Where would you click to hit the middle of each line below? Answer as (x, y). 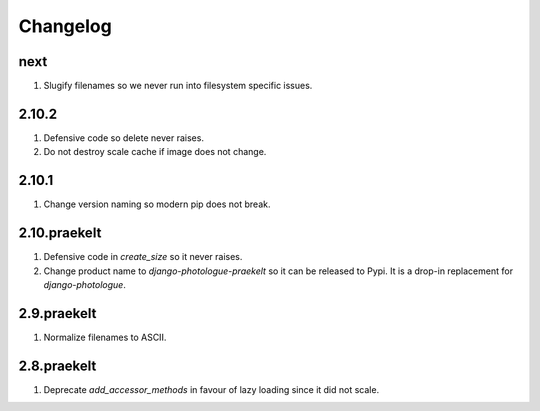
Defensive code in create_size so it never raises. (143, 257)
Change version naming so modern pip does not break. (157, 204)
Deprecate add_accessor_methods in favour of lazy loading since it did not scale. (211, 389)
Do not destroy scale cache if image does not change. (155, 152)
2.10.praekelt (60, 233)
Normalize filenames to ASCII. (105, 337)
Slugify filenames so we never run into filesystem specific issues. (178, 86)
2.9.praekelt (57, 313)
